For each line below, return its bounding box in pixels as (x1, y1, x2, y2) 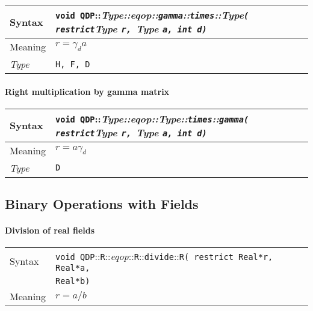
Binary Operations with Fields (5, 195, 199, 213)
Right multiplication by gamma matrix (5, 85, 170, 97)
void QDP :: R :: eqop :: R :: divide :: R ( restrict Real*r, (55, 249, 273, 264)
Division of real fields (5, 224, 95, 237)
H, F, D (55, 59, 90, 69)
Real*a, (55, 263, 90, 273)
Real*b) (55, 276, 90, 286)
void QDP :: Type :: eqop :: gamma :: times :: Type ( (55, 8, 249, 22)
